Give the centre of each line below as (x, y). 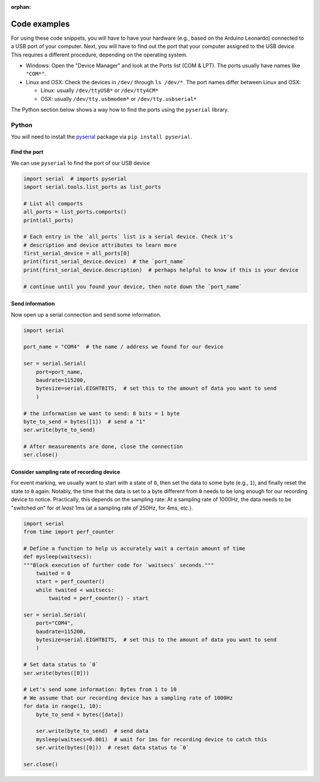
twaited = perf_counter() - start (98, 598)
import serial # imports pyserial (75, 179)
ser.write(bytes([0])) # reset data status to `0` (113, 748)
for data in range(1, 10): (63, 706)
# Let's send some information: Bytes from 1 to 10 (100, 689)
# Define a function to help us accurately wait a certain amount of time (135, 548)
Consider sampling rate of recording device (66, 472)
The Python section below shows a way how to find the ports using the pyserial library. (120, 110)
